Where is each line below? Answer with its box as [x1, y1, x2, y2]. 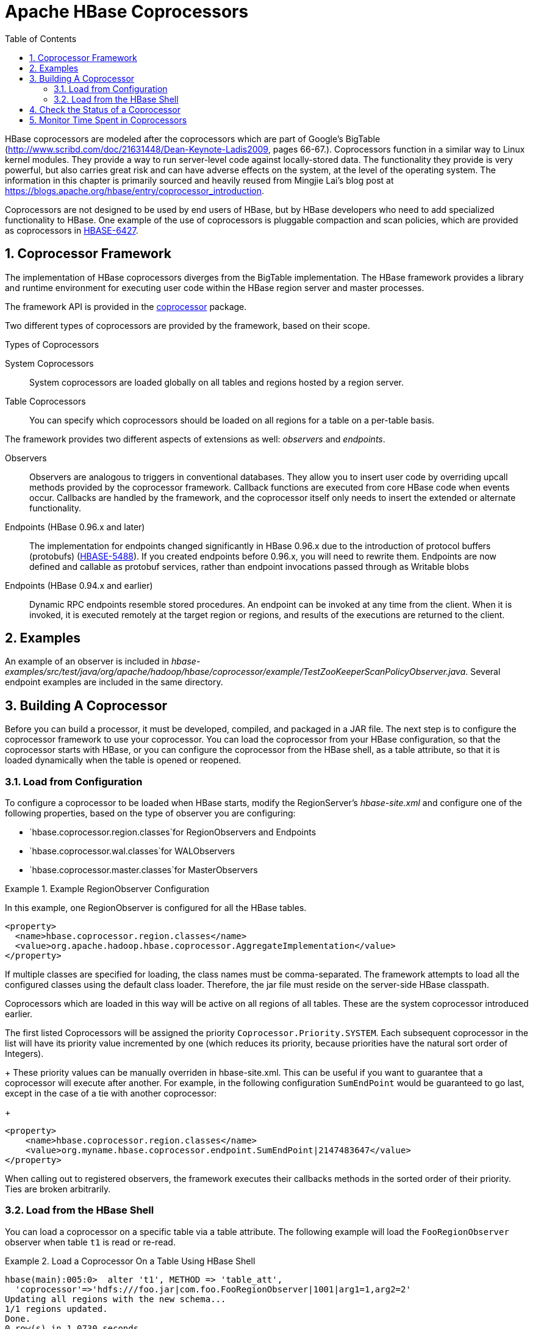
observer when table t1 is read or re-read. [5, 1236, 176, 1247]
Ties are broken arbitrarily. [5, 1184, 111, 1195]
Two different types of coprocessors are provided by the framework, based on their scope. [5, 320, 370, 331]
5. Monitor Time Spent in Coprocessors [29, 114, 187, 125]
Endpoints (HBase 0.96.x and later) [5, 521, 145, 532]
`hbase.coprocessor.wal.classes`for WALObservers [29, 846, 235, 857]
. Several [465, 666, 501, 677]
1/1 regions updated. [5, 1303, 108, 1314]
